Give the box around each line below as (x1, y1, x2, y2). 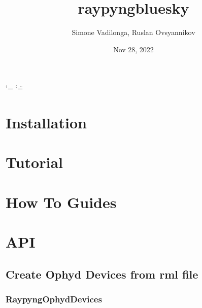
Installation (6, 112, 87, 133)
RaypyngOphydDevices (6, 293, 102, 305)
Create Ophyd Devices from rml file (6, 266, 198, 282)
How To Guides (6, 191, 117, 212)
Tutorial (6, 152, 63, 173)
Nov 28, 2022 (113, 44, 154, 54)
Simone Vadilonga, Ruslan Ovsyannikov (72, 27, 195, 38)
